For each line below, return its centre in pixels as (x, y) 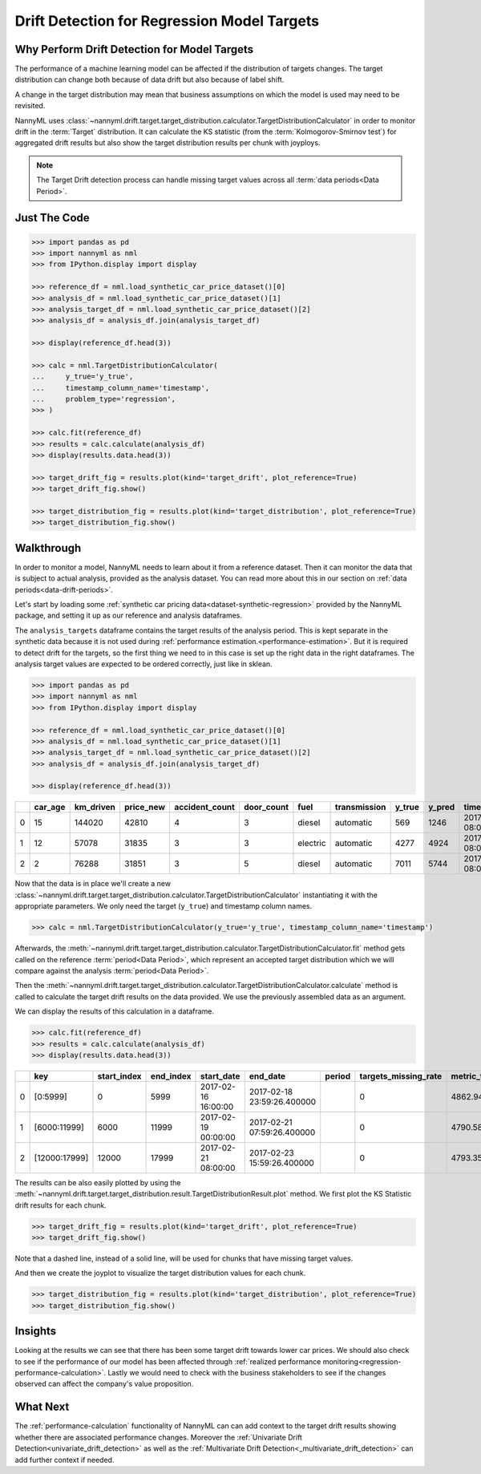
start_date (220, 1076)
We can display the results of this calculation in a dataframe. (115, 1011)
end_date (267, 1076)
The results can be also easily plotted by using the (98, 1182)
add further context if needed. (65, 1460)
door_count (266, 808)
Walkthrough (48, 548)
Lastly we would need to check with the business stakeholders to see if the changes (247, 1373)
